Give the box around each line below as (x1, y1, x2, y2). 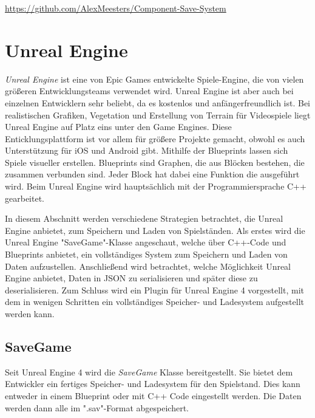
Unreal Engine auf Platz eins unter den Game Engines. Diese (5, 120, 232, 133)
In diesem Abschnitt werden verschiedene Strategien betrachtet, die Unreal (5, 212, 283, 225)
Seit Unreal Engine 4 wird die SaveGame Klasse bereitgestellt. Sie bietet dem (5, 365, 293, 378)
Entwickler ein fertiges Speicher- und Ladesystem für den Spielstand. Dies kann (5, 377, 300, 390)
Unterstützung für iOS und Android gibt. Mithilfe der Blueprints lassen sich (5, 144, 288, 157)
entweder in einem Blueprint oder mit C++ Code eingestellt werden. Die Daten (5, 389, 302, 402)
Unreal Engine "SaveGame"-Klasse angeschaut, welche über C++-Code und (5, 236, 286, 248)
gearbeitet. (5, 191, 44, 204)
